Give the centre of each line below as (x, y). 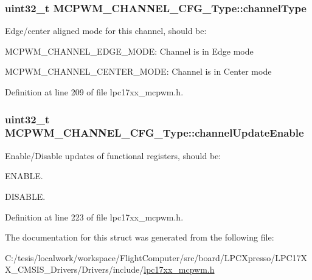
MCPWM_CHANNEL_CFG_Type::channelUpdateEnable (154, 133)
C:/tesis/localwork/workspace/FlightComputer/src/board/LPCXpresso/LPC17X (156, 257)
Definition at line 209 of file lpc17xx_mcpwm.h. (94, 92)
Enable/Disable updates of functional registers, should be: (113, 155)
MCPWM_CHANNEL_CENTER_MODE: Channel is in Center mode (138, 71)
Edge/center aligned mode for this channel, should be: (106, 31)
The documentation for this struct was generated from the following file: (140, 237)
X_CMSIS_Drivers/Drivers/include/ (75, 269)
